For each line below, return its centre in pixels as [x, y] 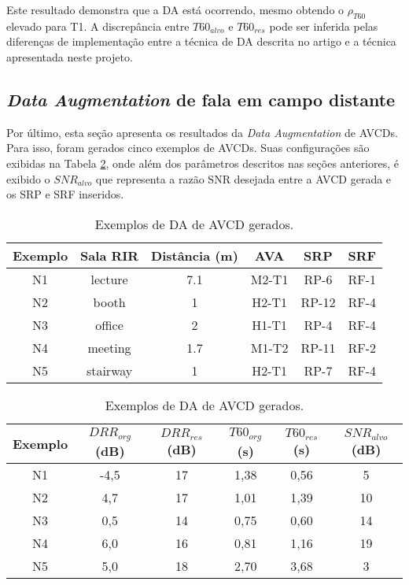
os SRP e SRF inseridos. [65, 194]
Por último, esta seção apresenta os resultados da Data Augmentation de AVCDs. [202, 132]
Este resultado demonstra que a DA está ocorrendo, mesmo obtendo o [175, 9]
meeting [109, 347]
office [109, 324]
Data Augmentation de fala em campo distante [201, 99]
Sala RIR [110, 255]
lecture [109, 279]
